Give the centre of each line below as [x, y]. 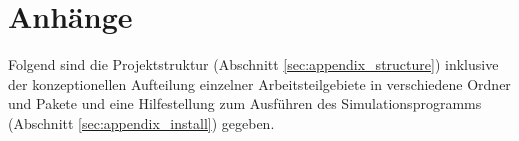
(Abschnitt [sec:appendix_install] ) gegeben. [141, 122]
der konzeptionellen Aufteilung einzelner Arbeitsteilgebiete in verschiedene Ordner [259, 83]
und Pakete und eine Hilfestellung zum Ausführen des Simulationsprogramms [245, 103]
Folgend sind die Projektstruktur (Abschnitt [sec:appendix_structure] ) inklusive [253, 64]
